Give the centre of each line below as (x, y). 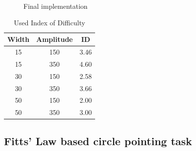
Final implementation (56, 6)
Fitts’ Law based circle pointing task (98, 141)
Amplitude (55, 39)
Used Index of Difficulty (49, 22)
